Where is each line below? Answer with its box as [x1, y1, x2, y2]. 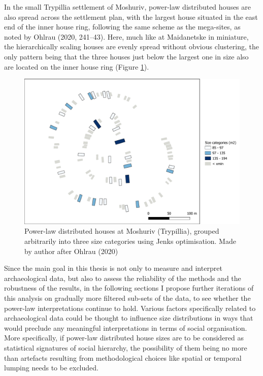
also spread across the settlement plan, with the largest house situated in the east [4, 11, 258, 22]
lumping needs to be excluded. [4, 362, 98, 373]
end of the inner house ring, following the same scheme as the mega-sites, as [4, 21, 241, 32]
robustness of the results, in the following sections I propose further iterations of [4, 283, 254, 293]
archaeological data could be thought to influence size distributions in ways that [4, 312, 253, 323]
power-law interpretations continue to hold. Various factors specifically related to [4, 302, 256, 313]
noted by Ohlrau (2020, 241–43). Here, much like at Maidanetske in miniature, [4, 31, 249, 42]
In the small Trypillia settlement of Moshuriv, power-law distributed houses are [4, 2, 251, 12]
